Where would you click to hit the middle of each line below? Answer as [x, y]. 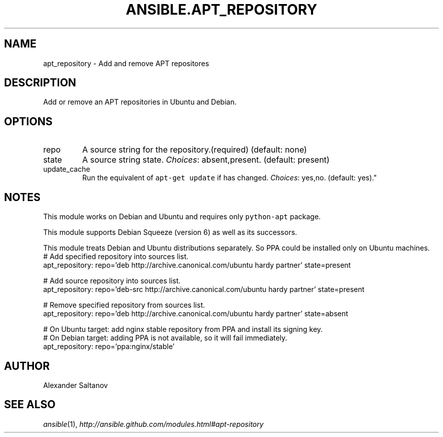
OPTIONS [28, 121]
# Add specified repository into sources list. [116, 257]
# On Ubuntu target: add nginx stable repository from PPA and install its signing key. [183, 329]
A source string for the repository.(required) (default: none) [194, 150]
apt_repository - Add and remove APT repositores [126, 63]
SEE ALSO [30, 405]
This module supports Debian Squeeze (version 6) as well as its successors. [170, 232]
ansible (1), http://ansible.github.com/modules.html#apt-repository [153, 424]
